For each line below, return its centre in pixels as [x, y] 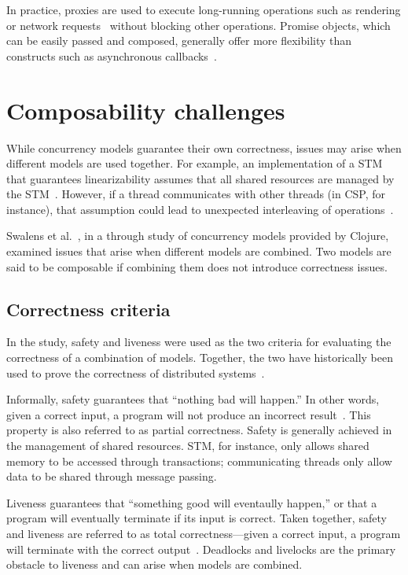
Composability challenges [146, 110]
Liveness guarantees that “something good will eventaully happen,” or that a [192, 502]
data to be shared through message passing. [112, 476]
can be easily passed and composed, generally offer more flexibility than [179, 41]
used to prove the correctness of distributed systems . [136, 372]
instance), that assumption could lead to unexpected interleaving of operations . [200, 209]
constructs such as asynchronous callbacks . [112, 55]
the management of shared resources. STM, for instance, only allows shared [188, 446]
